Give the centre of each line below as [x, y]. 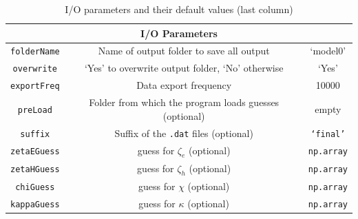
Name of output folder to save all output [184, 51]
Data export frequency [184, 85]
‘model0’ [328, 51]
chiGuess [35, 187]
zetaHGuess [35, 170]
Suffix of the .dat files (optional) [184, 133]
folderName [35, 52]
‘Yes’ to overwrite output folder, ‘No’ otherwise [184, 68]
